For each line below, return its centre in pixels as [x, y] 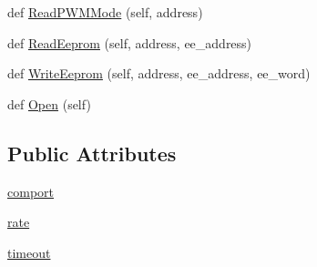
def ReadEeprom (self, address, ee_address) [130, 42]
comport [31, 191]
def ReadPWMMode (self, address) [105, 12]
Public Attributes [92, 153]
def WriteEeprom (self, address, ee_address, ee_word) [159, 73]
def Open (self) [49, 103]
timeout [29, 252]
